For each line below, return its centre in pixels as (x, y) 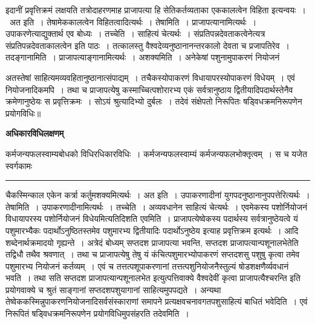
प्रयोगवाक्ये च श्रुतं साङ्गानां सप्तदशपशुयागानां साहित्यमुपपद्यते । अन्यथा (113, 289)
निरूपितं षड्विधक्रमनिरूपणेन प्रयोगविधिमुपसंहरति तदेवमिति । (97, 313)
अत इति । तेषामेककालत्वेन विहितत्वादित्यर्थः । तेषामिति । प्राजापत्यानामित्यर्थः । (133, 21)
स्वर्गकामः (19, 165)
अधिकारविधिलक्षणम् (35, 133)
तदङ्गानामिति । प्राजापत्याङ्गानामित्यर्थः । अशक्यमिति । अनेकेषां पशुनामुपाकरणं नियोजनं (143, 57)
